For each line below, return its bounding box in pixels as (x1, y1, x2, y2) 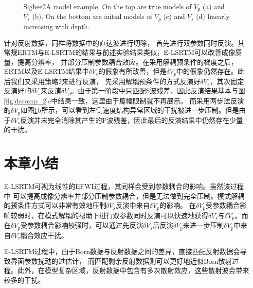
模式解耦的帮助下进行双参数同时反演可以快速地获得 (44, 210, 208, 220)
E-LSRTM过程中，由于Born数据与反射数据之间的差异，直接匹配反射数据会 (4, 246, 240, 256)
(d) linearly (196, 11, 230, 21)
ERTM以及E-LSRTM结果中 (4, 66, 89, 76)
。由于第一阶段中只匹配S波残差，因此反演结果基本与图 (71, 85, 245, 96)
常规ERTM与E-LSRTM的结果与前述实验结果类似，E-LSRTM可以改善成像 (4, 47, 235, 57)
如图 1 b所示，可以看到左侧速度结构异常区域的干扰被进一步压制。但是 (20, 105, 239, 115)
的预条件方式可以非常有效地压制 (4, 200, 106, 210)
